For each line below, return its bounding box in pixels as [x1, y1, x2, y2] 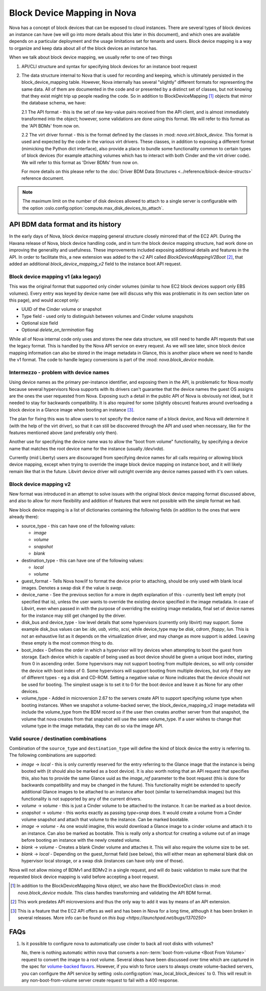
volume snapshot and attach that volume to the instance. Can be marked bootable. [21, 816, 190, 822]
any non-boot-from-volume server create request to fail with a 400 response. [21, 977, 179, 983]
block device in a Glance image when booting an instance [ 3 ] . [9, 407, 135, 412]
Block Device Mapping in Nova [9, 7, 136, 18]
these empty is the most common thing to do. [21, 640, 114, 646]
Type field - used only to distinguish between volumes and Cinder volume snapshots [21, 313, 194, 319]
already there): [9, 514, 39, 520]
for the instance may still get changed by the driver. [21, 613, 126, 618]
